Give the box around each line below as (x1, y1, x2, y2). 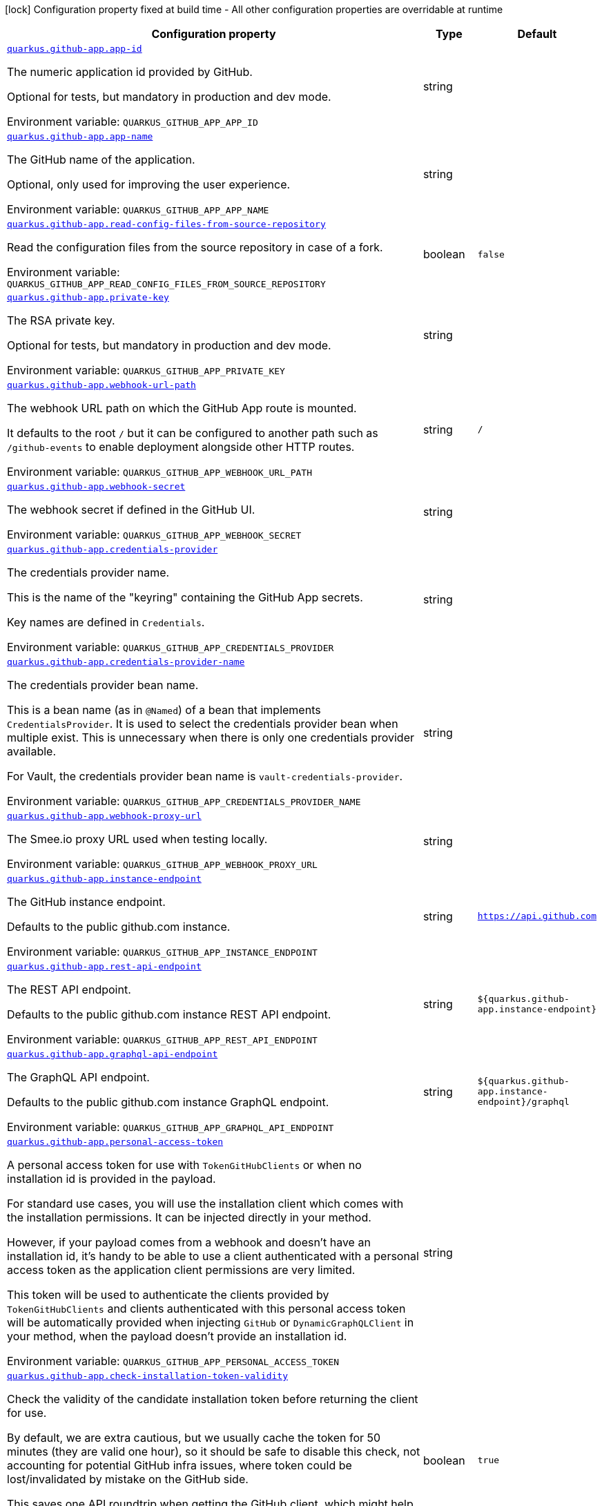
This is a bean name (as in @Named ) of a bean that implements (7, 703, 321, 717)
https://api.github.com (477, 911, 596, 921)
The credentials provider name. (7, 566, 170, 579)
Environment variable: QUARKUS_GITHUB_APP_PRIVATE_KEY (7, 363, 285, 377)
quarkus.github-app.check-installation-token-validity (7, 1371, 288, 1381)
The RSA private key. (7, 313, 115, 327)
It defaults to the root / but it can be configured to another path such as (7, 426, 378, 440)
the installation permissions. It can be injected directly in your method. (7, 1210, 371, 1224)
